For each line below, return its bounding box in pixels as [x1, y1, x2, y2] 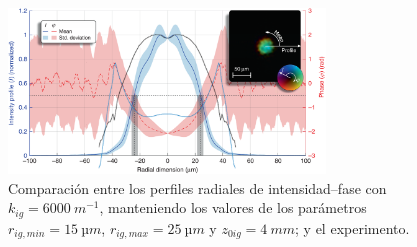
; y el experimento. [295, 217, 410, 238]
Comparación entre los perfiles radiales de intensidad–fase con [8, 177, 387, 198]
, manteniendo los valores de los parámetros [99, 197, 367, 218]
